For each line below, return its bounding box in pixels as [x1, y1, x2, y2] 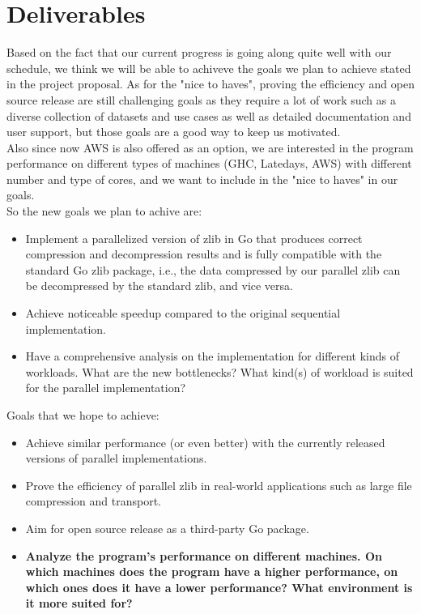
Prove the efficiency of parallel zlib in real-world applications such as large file [25, 476, 412, 493]
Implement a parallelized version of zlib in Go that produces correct [25, 229, 363, 246]
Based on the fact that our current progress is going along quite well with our [6, 44, 392, 61]
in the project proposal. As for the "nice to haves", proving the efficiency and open [6, 75, 415, 92]
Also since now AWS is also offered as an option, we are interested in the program [6, 139, 414, 156]
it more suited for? [25, 595, 133, 612]
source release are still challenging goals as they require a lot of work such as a [6, 91, 396, 108]
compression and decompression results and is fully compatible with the [25, 245, 382, 262]
